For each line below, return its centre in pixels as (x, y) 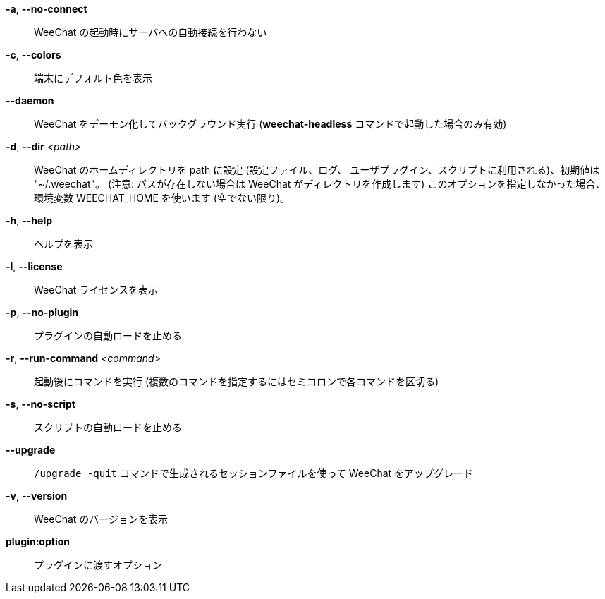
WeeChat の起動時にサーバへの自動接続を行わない (151, 32)
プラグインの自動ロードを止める (108, 335)
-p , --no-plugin (42, 312)
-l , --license (34, 266)
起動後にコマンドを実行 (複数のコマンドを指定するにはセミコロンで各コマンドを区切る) (237, 381)
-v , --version (37, 496)
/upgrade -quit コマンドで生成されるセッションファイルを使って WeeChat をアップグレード (254, 473)
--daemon (30, 101)
